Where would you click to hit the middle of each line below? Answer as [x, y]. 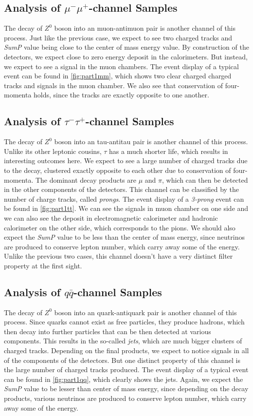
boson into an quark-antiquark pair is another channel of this [145, 312]
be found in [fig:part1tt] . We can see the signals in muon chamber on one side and [126, 208]
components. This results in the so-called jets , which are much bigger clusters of [123, 341]
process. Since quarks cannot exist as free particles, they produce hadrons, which [124, 322]
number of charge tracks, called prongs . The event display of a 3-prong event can [124, 199]
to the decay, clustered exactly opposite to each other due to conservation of [117, 170]
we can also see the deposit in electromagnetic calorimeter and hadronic [111, 217]
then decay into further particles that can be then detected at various [108, 331]
